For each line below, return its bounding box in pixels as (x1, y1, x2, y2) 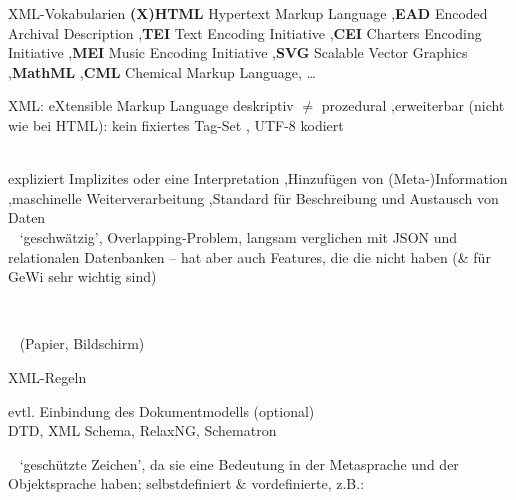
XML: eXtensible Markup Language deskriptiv (8, 95, 294, 116)
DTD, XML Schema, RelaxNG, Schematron (8, 420, 277, 441)
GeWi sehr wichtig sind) (8, 266, 157, 287)
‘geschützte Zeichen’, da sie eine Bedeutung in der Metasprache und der (19, 453, 459, 474)
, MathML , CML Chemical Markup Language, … (8, 61, 316, 82)
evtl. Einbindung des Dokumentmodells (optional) (8, 400, 315, 421)
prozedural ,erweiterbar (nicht (321, 95, 505, 116)
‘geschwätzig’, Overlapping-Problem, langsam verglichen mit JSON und (19, 226, 458, 247)
